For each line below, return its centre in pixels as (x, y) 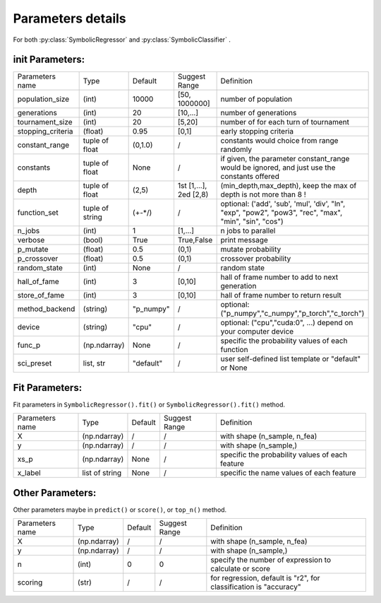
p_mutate (33, 250)
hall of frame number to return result (281, 295)
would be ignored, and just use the (278, 168)
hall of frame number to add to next (279, 277)
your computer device (257, 332)
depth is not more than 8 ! (263, 194)
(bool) (93, 240)
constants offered (250, 177)
